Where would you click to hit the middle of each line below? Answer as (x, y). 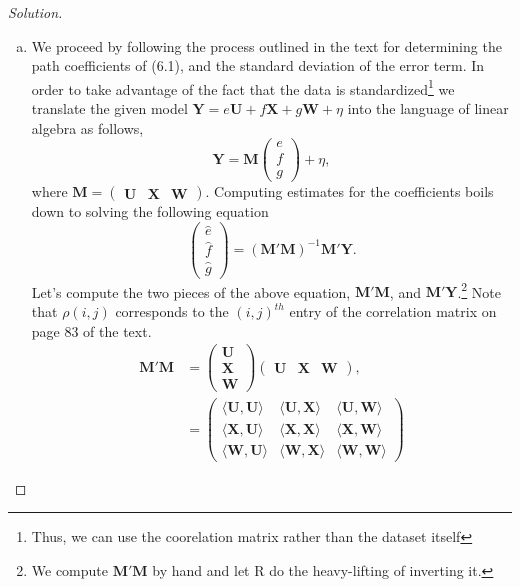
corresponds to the (172, 311)
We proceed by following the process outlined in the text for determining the (266, 45)
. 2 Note (479, 290)
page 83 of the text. (91, 330)
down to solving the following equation (150, 211)
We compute (70, 569)
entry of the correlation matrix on (393, 311)
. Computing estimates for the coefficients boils (349, 191)
